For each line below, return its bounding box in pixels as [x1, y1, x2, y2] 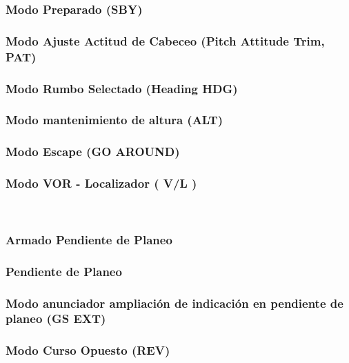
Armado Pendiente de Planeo [6, 230, 172, 248]
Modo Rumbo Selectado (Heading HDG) [6, 79, 238, 97]
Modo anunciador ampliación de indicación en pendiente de [6, 294, 343, 311]
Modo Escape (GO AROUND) [6, 143, 180, 160]
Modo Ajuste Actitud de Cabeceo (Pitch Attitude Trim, [6, 32, 325, 49]
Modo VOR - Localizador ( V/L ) [6, 175, 197, 192]
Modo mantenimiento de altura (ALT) [6, 111, 223, 128]
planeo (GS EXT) [6, 310, 106, 327]
